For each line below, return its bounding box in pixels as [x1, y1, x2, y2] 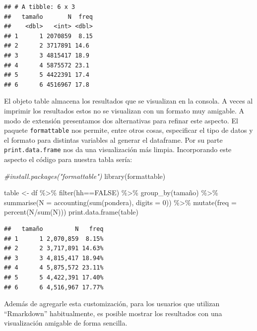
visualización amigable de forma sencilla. [4, 318, 128, 328]
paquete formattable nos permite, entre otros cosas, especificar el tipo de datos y [4, 125, 253, 135]
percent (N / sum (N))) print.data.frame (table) [4, 207, 138, 217]
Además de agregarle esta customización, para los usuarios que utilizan [4, 298, 220, 309]
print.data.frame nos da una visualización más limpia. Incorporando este [4, 144, 232, 155]
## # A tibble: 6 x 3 [4, 3, 75, 10]
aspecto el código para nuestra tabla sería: [4, 154, 132, 165]
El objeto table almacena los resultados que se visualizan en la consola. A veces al [4, 96, 253, 106]
